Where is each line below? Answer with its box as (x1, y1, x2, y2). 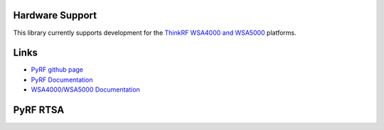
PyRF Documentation (31, 75, 93, 84)
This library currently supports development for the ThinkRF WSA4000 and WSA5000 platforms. (13, 28, 297, 37)
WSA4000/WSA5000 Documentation (31, 85, 140, 94)
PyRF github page (31, 65, 84, 74)
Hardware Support (13, 9, 97, 21)
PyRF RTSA (13, 104, 65, 117)
